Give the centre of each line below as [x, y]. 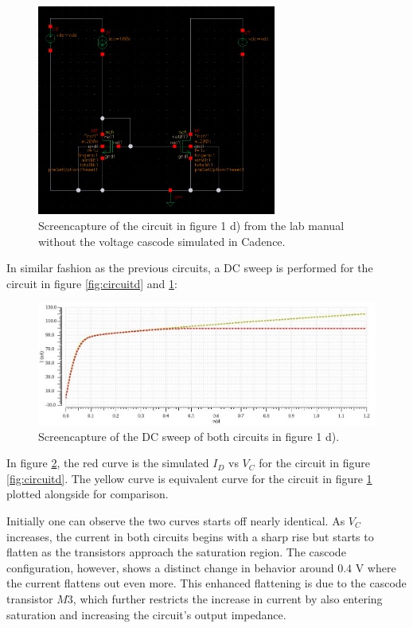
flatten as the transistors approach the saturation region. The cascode [176, 552]
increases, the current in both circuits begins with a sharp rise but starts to [190, 536]
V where [376, 567]
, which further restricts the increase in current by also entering [228, 598]
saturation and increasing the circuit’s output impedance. [146, 614]
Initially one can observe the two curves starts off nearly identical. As [176, 521]
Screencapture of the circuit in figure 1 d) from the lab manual [191, 225]
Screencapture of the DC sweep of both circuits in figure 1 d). [189, 436]
